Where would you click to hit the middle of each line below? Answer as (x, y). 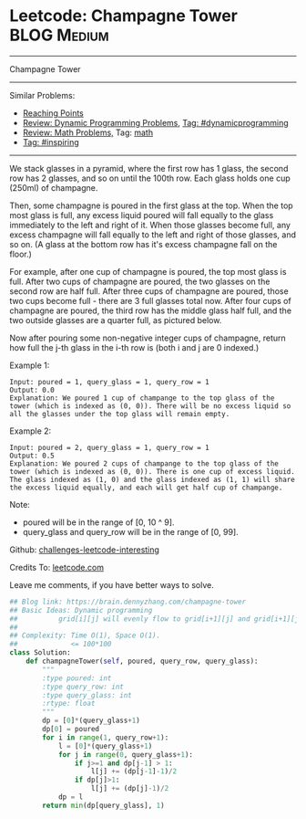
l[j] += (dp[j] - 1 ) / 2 (130, 789)
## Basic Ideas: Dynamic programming (81, 610)
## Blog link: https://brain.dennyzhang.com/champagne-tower (128, 602)
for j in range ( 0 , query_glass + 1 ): (126, 754)
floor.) (20, 254)
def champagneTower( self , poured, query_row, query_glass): (142, 661)
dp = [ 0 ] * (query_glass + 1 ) (92, 721)
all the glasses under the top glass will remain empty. (120, 414)
